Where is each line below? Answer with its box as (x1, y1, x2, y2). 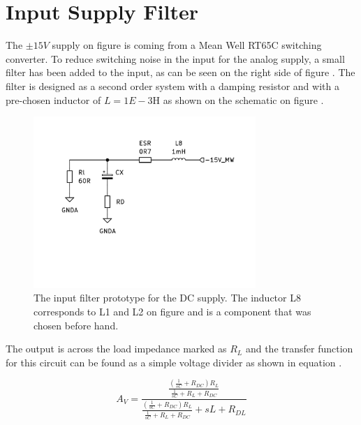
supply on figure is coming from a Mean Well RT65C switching (52, 38, 322, 52)
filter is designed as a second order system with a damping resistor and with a (6, 78, 339, 93)
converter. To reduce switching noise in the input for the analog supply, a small (6, 51, 345, 66)
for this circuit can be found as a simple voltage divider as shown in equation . (6, 355, 342, 369)
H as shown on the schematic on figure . (152, 92, 324, 107)
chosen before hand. (34, 318, 119, 332)
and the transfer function (245, 341, 353, 356)
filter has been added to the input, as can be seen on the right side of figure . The (6, 65, 355, 80)
